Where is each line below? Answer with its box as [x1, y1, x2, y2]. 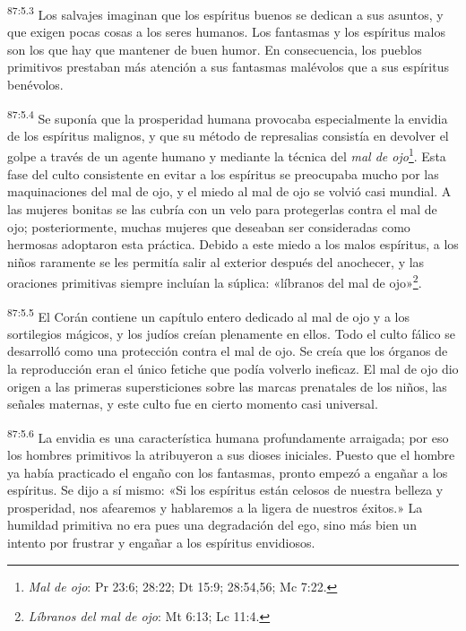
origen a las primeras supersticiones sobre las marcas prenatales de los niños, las [7, 376, 447, 395]
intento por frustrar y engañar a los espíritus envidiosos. [7, 532, 315, 551]
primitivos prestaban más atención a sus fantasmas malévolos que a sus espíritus [7, 57, 449, 76]
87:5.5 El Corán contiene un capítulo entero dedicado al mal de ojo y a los [7, 304, 410, 325]
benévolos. [7, 75, 64, 94]
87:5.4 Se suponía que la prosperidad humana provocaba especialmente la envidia [7, 106, 448, 127]
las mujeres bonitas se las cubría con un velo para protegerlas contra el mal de [7, 199, 437, 218]
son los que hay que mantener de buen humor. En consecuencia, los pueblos [7, 39, 422, 58]
